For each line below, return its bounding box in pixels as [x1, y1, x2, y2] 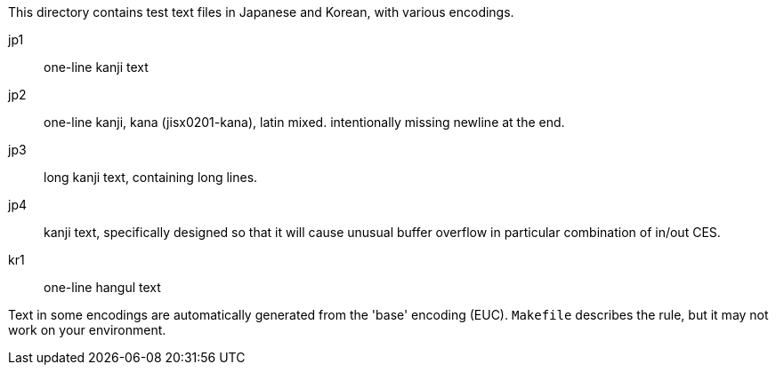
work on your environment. [8, 322, 166, 337]
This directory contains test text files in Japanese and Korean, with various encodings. [8, 4, 514, 20]
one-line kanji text [44, 59, 149, 75]
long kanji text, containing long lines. [44, 170, 258, 185]
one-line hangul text [44, 280, 161, 295]
